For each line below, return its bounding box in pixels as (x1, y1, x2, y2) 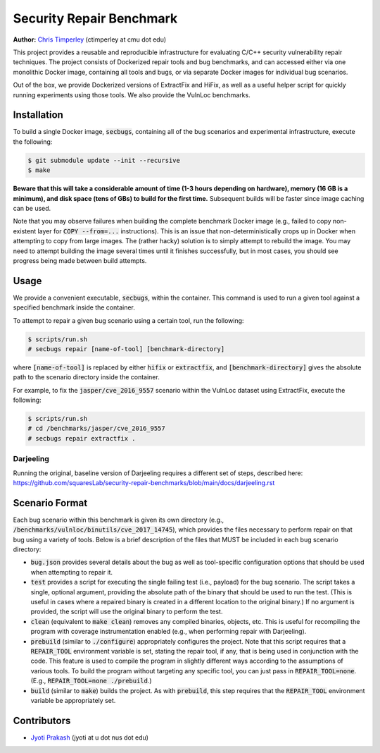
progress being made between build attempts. (13, 256, 147, 264)
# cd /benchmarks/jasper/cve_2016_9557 (27, 424, 165, 433)
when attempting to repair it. (30, 568, 113, 576)
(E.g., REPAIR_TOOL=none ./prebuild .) (30, 677, 152, 685)
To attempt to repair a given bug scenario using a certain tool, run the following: (13, 316, 244, 324)
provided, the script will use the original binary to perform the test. (30, 607, 223, 616)
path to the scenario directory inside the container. (13, 373, 160, 381)
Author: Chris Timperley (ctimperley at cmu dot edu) (13, 35, 167, 44)
